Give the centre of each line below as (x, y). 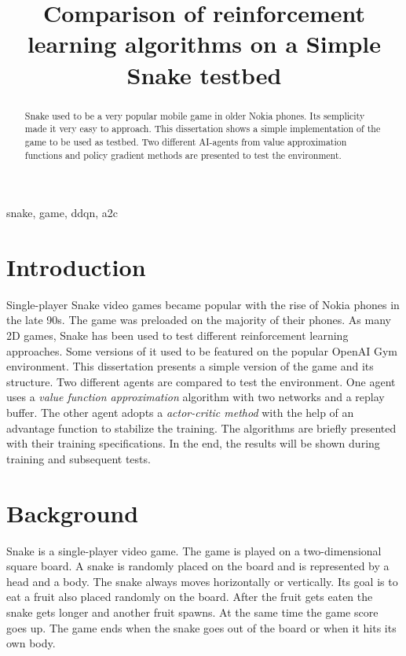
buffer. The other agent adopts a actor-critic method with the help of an (180, 413)
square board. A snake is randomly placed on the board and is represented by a (198, 566)
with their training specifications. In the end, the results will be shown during (193, 443)
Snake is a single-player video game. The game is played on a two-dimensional (194, 550)
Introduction (76, 266)
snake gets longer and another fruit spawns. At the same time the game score (192, 612)
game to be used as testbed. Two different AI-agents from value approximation (186, 141)
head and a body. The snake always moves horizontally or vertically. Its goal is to (202, 581)
